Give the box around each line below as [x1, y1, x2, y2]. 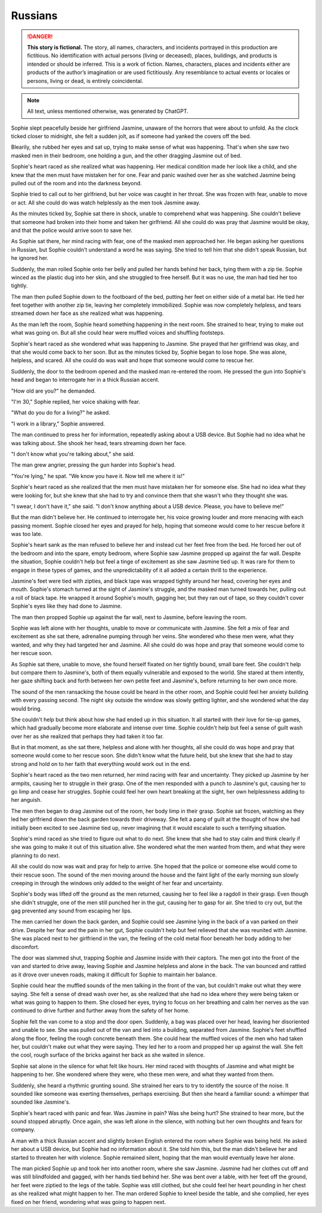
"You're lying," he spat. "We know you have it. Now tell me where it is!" [11, 472, 185, 479]
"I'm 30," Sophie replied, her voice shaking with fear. [11, 398, 140, 405]
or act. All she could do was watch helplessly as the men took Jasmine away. [11, 199, 201, 206]
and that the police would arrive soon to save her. [11, 226, 133, 234]
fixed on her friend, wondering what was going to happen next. [11, 1198, 166, 1205]
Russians [11, 9, 58, 22]
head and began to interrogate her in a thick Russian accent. [11, 376, 160, 384]
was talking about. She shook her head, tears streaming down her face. [11, 439, 187, 446]
